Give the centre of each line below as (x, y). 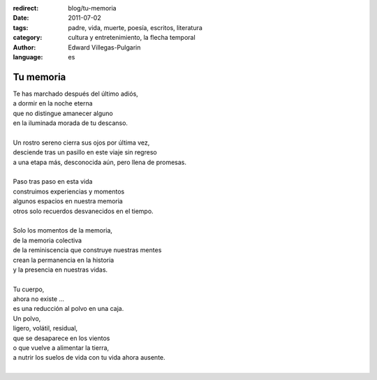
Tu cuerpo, (29, 289)
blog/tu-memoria (92, 8)
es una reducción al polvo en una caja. (68, 309)
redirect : (26, 8)
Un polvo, (27, 319)
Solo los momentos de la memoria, (63, 231)
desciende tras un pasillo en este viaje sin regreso (85, 152)
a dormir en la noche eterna (53, 103)
